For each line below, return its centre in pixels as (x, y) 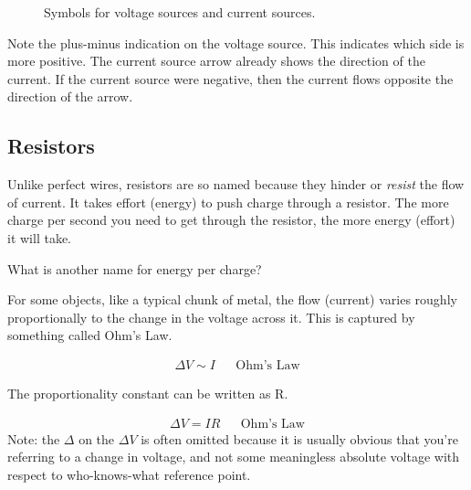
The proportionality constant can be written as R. (148, 393)
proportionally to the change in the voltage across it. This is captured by (211, 317)
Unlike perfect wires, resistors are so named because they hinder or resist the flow (236, 184)
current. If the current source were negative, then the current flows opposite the (230, 78)
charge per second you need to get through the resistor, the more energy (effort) (231, 220)
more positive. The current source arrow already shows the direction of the (216, 61)
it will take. (39, 237)
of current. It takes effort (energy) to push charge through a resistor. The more (228, 202)
